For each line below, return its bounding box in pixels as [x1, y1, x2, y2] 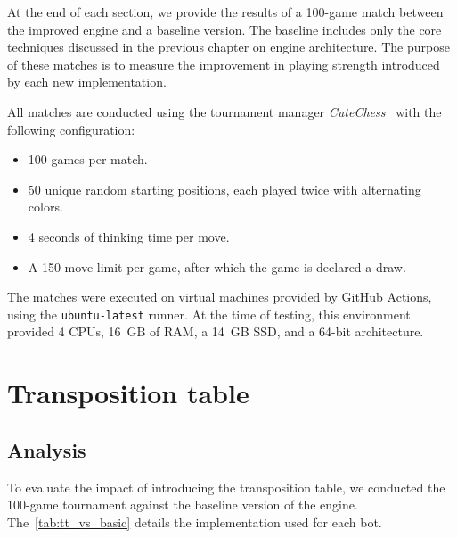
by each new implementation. [7, 72, 167, 91]
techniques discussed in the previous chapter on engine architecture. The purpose [7, 37, 450, 56]
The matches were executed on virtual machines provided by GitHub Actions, [7, 287, 432, 306]
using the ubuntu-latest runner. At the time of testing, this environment [7, 304, 411, 323]
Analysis [7, 435, 86, 463]
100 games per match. [28, 150, 148, 169]
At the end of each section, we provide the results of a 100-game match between [7, 3, 444, 21]
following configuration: [7, 120, 135, 138]
